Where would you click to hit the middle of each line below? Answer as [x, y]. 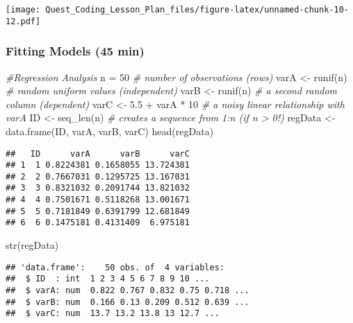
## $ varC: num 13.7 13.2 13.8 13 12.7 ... [113, 314]
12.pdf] [23, 21]
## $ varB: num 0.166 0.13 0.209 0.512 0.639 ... [128, 302]
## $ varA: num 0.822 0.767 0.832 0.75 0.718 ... [128, 290]
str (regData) [32, 245]
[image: [23, 10]
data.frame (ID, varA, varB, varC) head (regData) [110, 131]
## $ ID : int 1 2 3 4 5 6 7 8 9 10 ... [108, 279]
